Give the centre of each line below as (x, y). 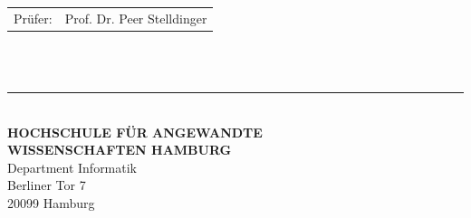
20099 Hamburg (51, 203)
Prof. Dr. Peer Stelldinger (136, 18)
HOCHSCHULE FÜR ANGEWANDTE (135, 132)
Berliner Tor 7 (47, 185)
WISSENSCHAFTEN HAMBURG (120, 150)
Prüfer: (33, 18)
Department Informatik (72, 167)
